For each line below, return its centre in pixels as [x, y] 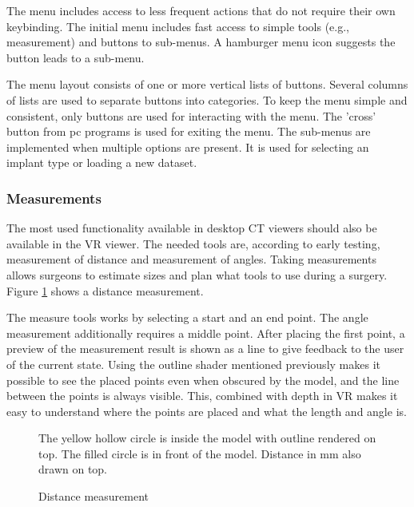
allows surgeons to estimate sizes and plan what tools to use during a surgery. [197, 274]
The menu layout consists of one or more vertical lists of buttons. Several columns [207, 84]
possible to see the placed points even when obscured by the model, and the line [203, 380]
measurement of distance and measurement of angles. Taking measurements [191, 259]
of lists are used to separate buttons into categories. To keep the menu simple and [207, 99]
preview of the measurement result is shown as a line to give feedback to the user [205, 349]
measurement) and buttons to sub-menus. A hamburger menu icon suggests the [201, 42]
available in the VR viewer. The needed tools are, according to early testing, [193, 243]
